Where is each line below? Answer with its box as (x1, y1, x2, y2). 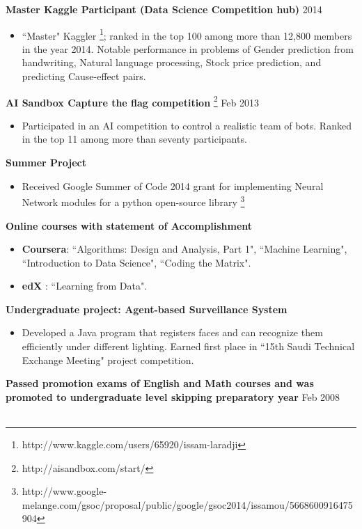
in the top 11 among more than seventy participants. (22, 132, 247, 146)
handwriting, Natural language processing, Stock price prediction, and (22, 55, 322, 70)
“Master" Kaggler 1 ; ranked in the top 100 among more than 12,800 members (22, 26, 352, 42)
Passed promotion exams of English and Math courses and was (6, 376, 314, 390)
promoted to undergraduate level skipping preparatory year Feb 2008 (6, 389, 340, 404)
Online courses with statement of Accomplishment (6, 218, 253, 232)
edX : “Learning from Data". (22, 278, 148, 293)
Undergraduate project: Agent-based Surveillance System (6, 301, 288, 316)
